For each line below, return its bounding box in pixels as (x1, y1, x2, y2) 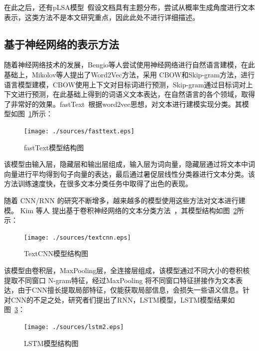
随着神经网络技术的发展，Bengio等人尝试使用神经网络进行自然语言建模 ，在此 (4, 59, 255, 70)
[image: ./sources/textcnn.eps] (24, 234, 131, 241)
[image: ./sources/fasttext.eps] (24, 127, 134, 135)
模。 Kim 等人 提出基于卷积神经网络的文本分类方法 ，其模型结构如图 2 (4, 205, 237, 215)
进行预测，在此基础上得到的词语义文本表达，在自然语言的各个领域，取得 (17, 89, 255, 99)
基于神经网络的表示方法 (4, 36, 119, 51)
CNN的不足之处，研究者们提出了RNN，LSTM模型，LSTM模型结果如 (10, 294, 235, 305)
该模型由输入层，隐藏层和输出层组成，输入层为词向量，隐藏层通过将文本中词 (4, 159, 255, 169)
